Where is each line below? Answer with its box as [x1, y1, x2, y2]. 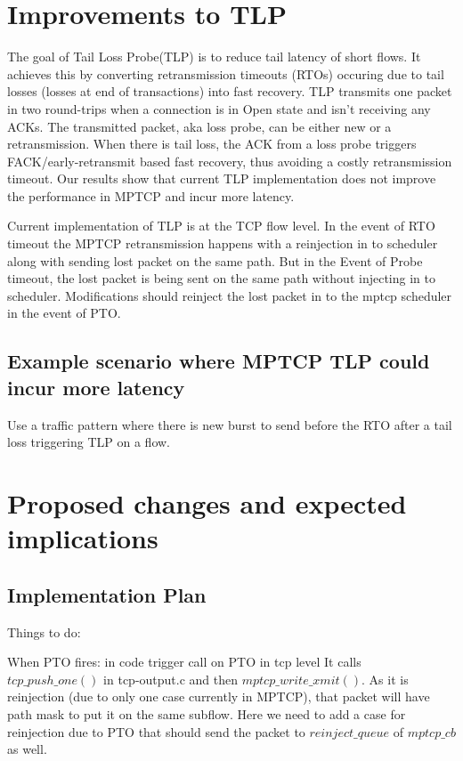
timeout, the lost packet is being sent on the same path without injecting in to [7, 269, 435, 287]
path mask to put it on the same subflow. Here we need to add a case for [7, 704, 406, 723]
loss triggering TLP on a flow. [7, 433, 171, 451]
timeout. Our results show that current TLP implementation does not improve [7, 169, 436, 188]
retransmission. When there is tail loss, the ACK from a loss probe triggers [7, 134, 417, 153]
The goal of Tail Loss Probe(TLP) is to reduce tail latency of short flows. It [7, 47, 421, 66]
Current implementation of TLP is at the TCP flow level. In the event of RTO [7, 216, 435, 235]
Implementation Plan [7, 580, 207, 608]
